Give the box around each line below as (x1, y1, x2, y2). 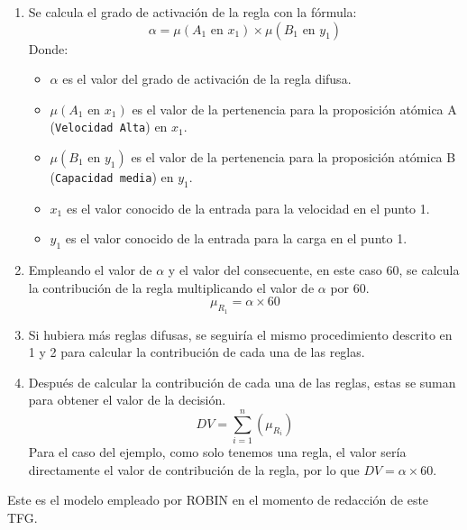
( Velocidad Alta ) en (50, 117, 168, 136)
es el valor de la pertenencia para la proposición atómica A (132, 99, 457, 118)
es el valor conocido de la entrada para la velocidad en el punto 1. (66, 198, 430, 217)
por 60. (330, 278, 370, 297)
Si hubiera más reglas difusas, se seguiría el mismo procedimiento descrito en (28, 324, 453, 343)
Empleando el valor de (28, 260, 152, 279)
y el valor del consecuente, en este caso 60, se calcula (168, 260, 460, 279)
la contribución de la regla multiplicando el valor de (28, 278, 315, 297)
